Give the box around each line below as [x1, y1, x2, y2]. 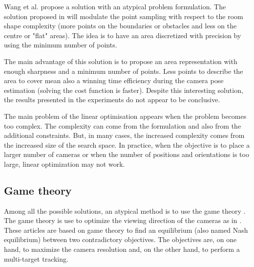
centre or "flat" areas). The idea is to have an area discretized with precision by [4, 30, 241, 40]
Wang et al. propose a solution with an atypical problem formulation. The [4, 1, 226, 11]
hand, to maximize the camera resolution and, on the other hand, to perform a [4, 244, 240, 254]
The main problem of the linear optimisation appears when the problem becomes [4, 111, 247, 121]
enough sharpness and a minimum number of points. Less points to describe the [4, 66, 243, 76]
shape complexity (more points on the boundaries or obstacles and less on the [4, 21, 237, 31]
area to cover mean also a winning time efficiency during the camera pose [4, 75, 224, 86]
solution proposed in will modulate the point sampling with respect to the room [4, 11, 243, 21]
